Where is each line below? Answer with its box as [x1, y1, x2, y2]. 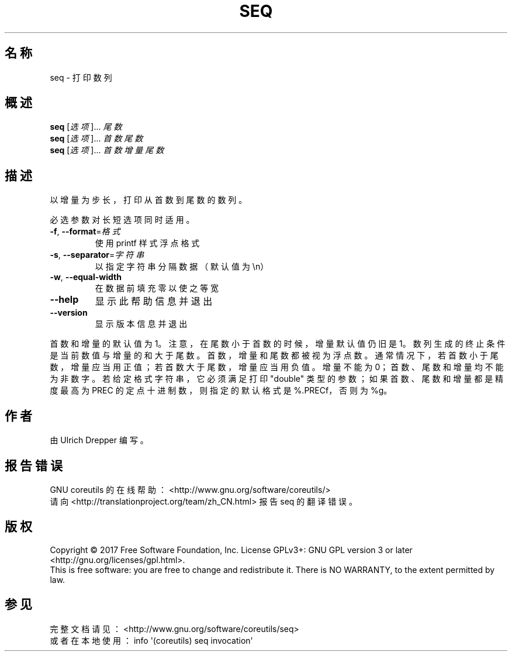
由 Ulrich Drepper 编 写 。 [50, 435, 148, 446]
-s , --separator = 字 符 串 [50, 250, 144, 260]
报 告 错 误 [5, 458, 63, 473]
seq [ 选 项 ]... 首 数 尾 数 [50, 133, 143, 144]
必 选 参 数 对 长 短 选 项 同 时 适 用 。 [50, 215, 195, 225]
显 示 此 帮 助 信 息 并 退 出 [95, 295, 213, 308]
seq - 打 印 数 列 [50, 72, 112, 82]
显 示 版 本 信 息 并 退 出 [95, 319, 188, 329]
